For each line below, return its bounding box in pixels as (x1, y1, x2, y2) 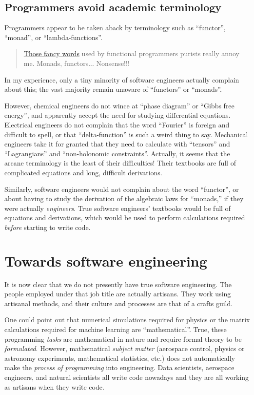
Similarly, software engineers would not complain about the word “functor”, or (4, 184, 239, 194)
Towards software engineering (4, 250, 207, 270)
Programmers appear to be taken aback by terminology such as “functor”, (4, 22, 226, 33)
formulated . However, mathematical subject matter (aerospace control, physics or (4, 343, 245, 353)
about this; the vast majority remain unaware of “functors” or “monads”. (4, 84, 222, 94)
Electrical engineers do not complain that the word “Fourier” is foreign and (4, 119, 230, 129)
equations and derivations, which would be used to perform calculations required (4, 212, 245, 223)
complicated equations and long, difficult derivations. (4, 167, 162, 177)
